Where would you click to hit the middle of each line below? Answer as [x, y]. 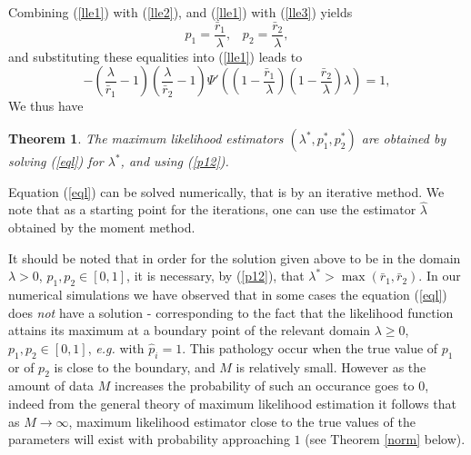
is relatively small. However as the [331, 366]
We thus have [46, 106]
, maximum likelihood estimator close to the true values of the [242, 421]
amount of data [51, 386]
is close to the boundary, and [135, 366]
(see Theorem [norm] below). [385, 439]
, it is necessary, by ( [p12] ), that [215, 276]
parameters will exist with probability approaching [149, 439]
